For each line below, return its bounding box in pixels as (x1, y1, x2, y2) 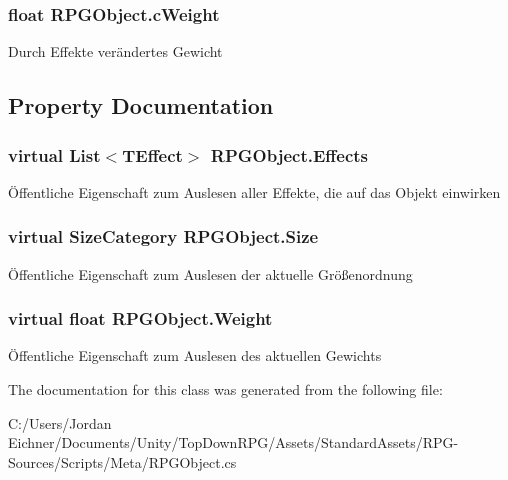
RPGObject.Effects (210, 142, 368, 167)
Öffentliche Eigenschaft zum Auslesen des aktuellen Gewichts (8, 345, 382, 366)
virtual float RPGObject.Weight (8, 306, 273, 331)
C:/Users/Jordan (8, 412, 112, 433)
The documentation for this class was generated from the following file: (8, 379, 443, 400)
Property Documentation (8, 90, 274, 121)
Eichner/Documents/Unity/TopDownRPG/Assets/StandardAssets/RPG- (8, 432, 459, 453)
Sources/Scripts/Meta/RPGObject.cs (8, 451, 237, 472)
